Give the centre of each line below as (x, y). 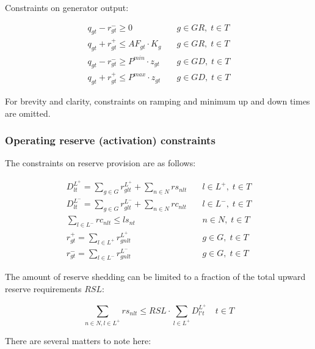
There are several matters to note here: (78, 340)
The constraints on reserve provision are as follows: (100, 163)
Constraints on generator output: (67, 7)
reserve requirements (43, 289)
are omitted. (28, 113)
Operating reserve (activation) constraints (110, 140)
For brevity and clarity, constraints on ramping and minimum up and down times (157, 101)
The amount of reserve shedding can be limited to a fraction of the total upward (155, 277)
